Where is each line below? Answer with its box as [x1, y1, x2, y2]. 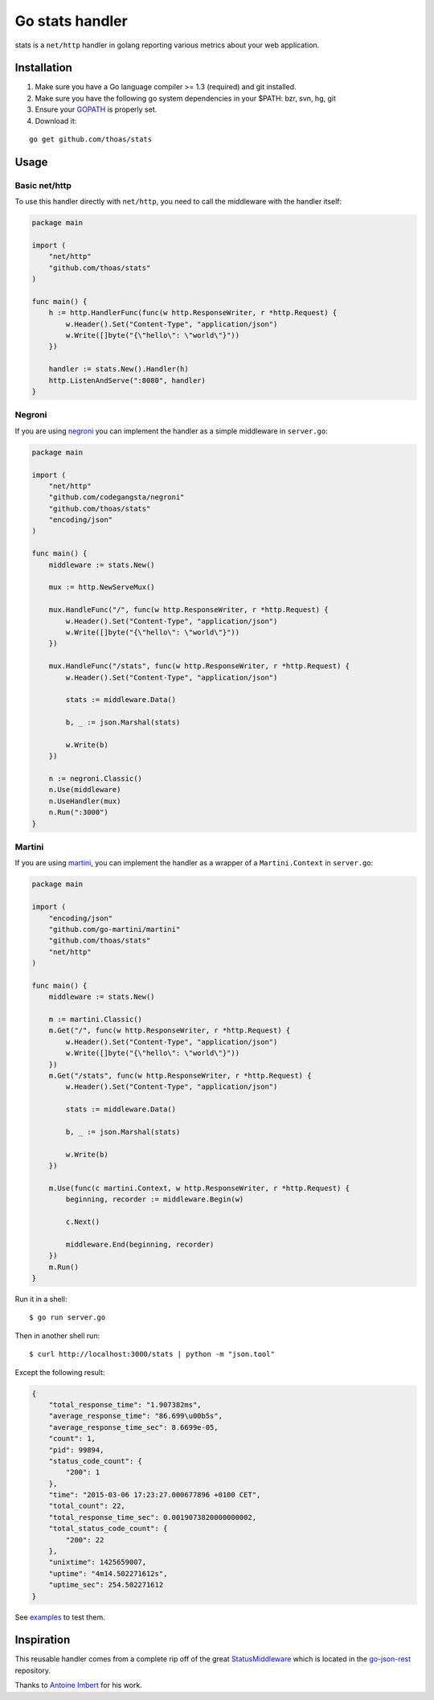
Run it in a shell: [14, 1295, 68, 1304]
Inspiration [14, 1633, 71, 1647]
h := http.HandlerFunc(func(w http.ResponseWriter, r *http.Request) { [48, 308, 338, 318]
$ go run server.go [29, 1313, 106, 1322]
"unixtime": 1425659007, [48, 1558, 147, 1567]
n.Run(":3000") [48, 808, 108, 817]
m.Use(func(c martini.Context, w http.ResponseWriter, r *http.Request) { [48, 1183, 350, 1193]
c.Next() [65, 1218, 100, 1226]
